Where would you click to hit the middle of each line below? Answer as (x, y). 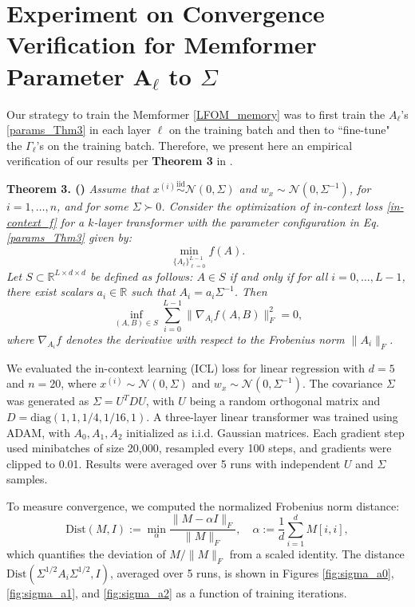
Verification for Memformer (162, 44)
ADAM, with (38, 432)
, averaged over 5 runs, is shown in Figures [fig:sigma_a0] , (252, 572)
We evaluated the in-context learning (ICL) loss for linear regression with (186, 367)
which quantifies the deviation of (86, 554)
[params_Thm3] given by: (69, 237)
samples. (27, 479)
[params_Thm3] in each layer (79, 130)
